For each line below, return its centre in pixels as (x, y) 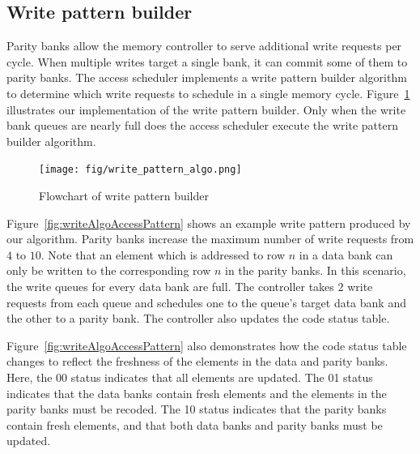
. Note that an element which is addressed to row (163, 254)
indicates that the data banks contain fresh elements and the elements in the (197, 393)
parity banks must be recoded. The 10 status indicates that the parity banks (197, 409)
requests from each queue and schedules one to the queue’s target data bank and (206, 302)
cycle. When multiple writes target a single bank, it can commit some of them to (207, 61)
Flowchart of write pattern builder (124, 196)
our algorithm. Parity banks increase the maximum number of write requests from (210, 239)
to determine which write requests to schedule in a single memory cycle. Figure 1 (208, 93)
